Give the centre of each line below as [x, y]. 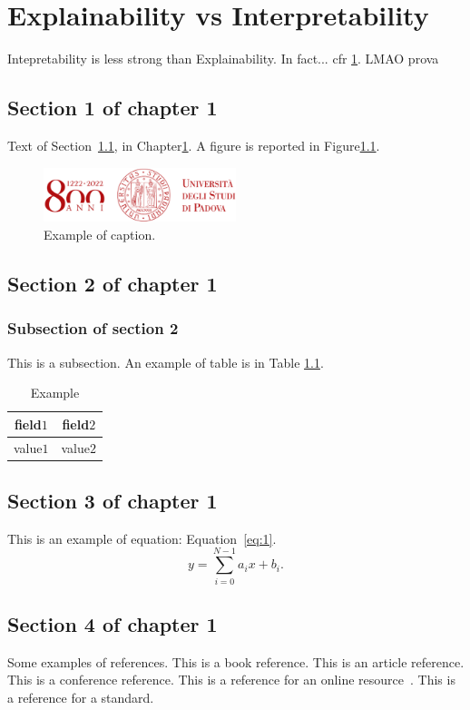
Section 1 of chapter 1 [113, 108]
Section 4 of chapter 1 [113, 623]
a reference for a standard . [81, 697]
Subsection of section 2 [93, 328]
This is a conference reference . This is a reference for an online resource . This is [231, 680]
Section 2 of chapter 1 [113, 283]
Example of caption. [100, 234]
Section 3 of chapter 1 [113, 501]
